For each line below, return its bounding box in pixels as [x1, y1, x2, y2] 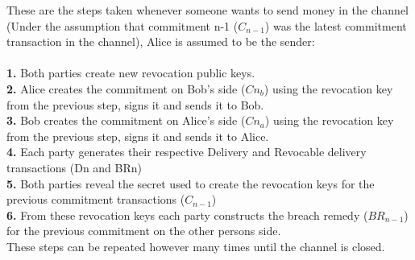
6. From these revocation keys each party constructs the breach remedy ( [6, 206, 368, 223]
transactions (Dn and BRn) [6, 159, 143, 175]
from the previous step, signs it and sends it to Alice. [6, 127, 269, 144]
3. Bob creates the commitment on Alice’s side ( [6, 112, 246, 129]
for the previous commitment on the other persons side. [6, 222, 281, 239]
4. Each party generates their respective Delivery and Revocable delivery [6, 143, 367, 160]
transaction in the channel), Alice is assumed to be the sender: [6, 33, 315, 50]
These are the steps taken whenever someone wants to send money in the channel [6, 2, 409, 18]
